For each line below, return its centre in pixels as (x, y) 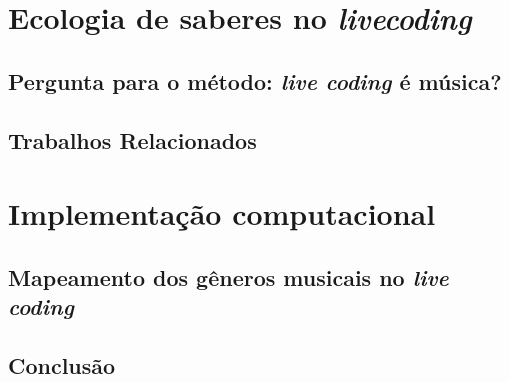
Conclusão (62, 364)
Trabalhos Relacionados (132, 139)
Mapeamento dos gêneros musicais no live (228, 276)
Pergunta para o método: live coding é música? (255, 80)
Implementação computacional (222, 213)
